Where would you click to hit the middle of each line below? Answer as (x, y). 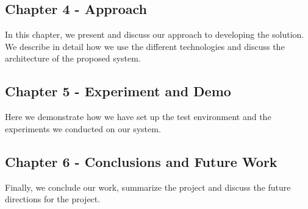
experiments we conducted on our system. (83, 128)
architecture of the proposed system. (73, 58)
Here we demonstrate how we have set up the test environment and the (138, 117)
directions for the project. (53, 199)
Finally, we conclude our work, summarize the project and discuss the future (148, 187)
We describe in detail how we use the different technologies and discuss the (145, 46)
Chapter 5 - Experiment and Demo (118, 91)
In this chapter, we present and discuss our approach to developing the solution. (155, 34)
